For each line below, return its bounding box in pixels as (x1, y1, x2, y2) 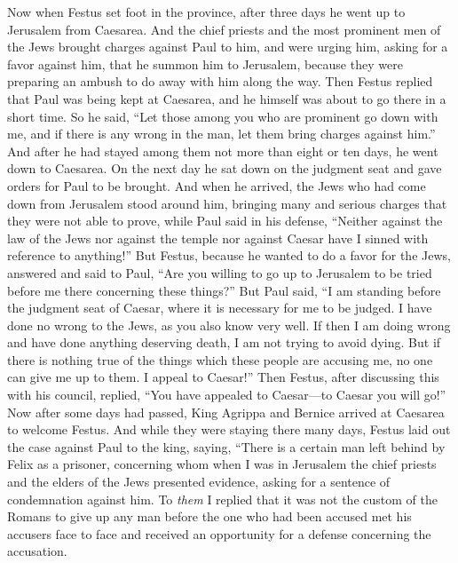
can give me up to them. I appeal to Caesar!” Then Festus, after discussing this (7, 368, 439, 386)
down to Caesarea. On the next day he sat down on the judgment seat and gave (7, 159, 442, 178)
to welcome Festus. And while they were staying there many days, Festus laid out (7, 420, 451, 439)
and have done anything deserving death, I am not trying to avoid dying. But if (7, 333, 441, 352)
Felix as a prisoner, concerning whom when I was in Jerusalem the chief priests (7, 455, 437, 473)
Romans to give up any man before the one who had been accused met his (7, 507, 412, 526)
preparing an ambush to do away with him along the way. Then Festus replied (7, 72, 433, 91)
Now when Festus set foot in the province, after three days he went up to (7, 3, 406, 20)
